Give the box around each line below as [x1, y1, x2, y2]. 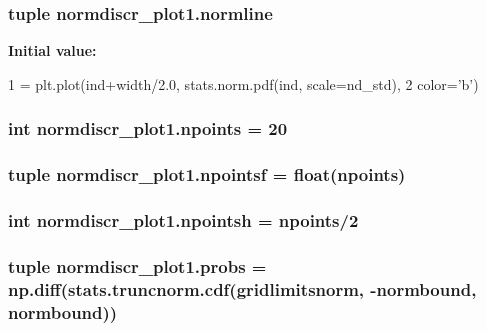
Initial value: [8, 40, 97, 61]
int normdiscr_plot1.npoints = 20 [8, 116, 288, 141]
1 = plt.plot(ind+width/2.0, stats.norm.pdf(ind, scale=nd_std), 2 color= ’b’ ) [8, 73, 479, 94]
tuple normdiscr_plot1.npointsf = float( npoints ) [8, 162, 406, 187]
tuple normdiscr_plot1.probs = [8, 253, 267, 278]
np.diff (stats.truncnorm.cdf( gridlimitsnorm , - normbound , [8, 276, 477, 301]
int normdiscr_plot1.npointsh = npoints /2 [8, 208, 359, 233]
